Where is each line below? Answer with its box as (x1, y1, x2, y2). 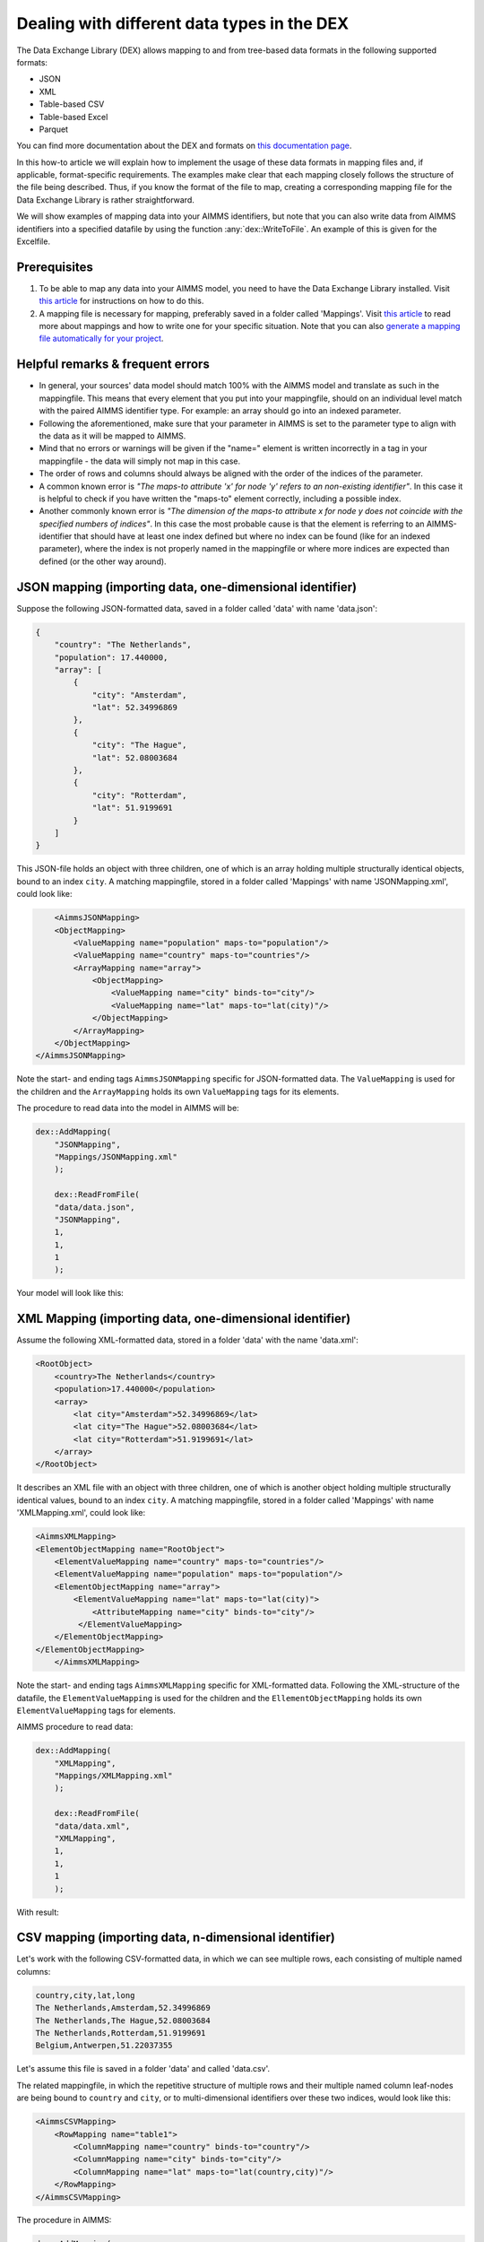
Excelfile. (16, 236, 51, 247)
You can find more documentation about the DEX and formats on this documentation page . (16, 140, 352, 152)
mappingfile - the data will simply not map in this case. (39, 456, 241, 466)
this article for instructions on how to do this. (39, 296, 204, 307)
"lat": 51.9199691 (91, 803, 174, 813)
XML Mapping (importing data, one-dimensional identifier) (16, 1311, 351, 1326)
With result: (16, 1907, 60, 1917)
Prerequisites (16, 259, 93, 274)
